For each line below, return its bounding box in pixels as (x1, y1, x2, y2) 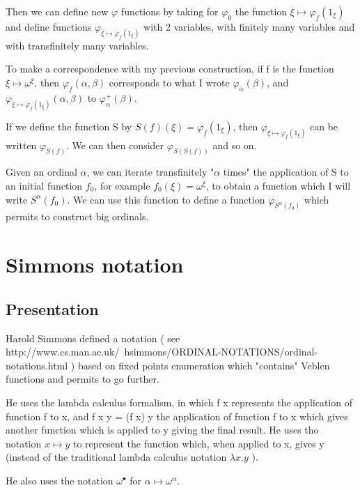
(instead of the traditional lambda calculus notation (6, 450, 227, 464)
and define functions (6, 20, 92, 33)
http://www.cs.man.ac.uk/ (6, 344, 120, 359)
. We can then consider (65, 137, 164, 152)
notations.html (6, 358, 68, 372)
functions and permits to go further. (6, 372, 159, 386)
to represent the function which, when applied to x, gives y (72, 436, 324, 450)
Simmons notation (6, 250, 184, 279)
